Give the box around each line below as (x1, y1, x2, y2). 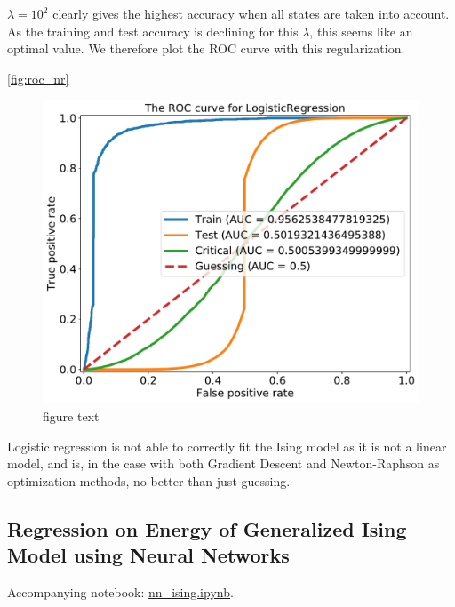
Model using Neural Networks (7, 541, 290, 569)
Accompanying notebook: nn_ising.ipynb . (7, 582, 234, 601)
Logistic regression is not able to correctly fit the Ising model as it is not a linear (7, 436, 447, 455)
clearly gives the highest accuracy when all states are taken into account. (52, 4, 450, 22)
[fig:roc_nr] (7, 68, 69, 87)
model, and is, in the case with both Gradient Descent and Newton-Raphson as (7, 454, 440, 473)
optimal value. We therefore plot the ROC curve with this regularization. (7, 39, 405, 58)
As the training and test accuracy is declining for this (7, 21, 299, 40)
